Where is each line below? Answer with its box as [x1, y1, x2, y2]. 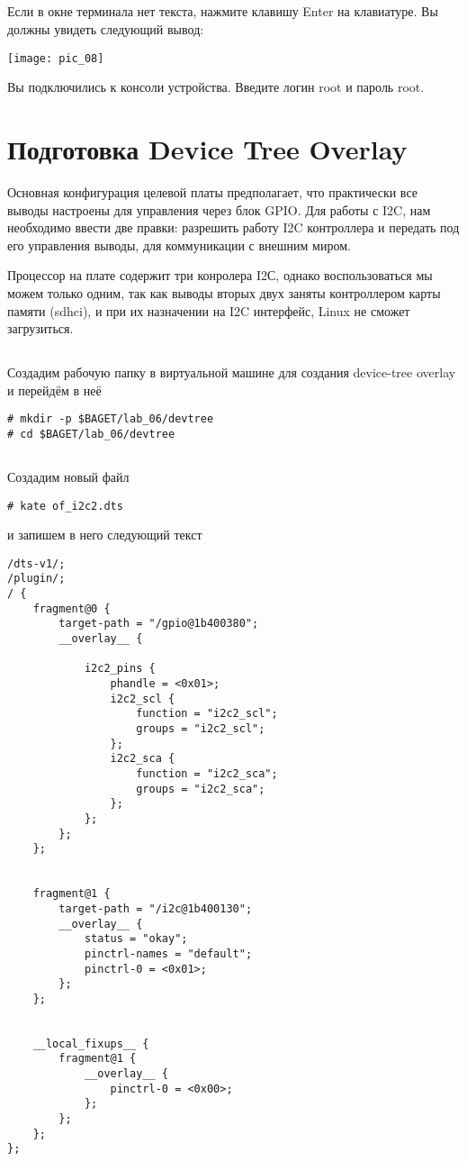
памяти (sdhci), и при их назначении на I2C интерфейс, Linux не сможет [7, 301, 410, 320]
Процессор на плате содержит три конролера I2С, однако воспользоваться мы [7, 266, 433, 285]
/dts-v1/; [7, 557, 66, 570]
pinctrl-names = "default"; [84, 947, 253, 960]
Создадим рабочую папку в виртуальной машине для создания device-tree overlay [7, 363, 456, 382]
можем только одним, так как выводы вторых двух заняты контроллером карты [7, 283, 441, 302]
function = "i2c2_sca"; [136, 767, 278, 781]
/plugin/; [7, 572, 66, 585]
